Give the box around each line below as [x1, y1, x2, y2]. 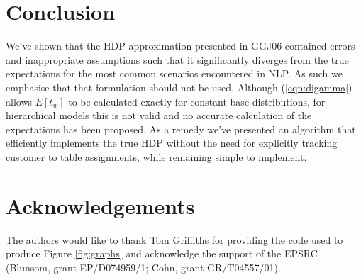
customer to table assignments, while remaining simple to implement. [6, 149, 307, 164]
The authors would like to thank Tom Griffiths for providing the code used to [6, 232, 343, 247]
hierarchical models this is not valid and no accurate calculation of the [6, 108, 312, 123]
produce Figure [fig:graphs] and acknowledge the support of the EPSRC [6, 246, 318, 261]
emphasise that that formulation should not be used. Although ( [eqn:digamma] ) [6, 79, 352, 94]
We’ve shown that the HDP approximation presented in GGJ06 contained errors [6, 38, 355, 53]
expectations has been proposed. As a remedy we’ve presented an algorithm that [6, 121, 356, 136]
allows [6, 94, 33, 108]
